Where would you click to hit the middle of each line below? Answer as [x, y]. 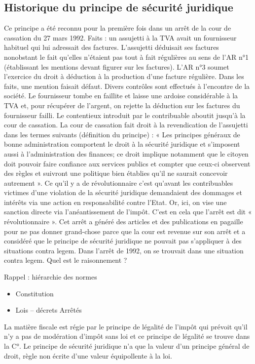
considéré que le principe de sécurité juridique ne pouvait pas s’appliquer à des [123, 241]
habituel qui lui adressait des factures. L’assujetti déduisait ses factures [111, 47]
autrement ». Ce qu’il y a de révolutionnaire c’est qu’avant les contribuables [119, 182]
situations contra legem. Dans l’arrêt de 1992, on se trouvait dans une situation [124, 250]
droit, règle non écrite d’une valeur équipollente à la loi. [88, 355]
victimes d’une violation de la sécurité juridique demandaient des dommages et [123, 192]
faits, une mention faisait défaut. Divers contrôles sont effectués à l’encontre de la [127, 86]
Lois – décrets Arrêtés [49, 310]
